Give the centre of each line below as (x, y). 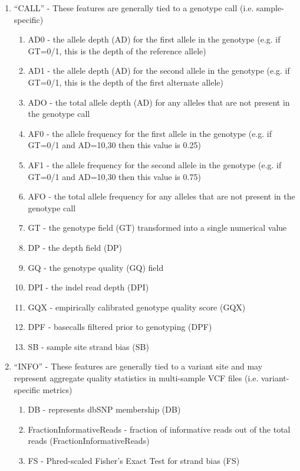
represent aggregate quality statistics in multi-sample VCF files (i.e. (136, 378)
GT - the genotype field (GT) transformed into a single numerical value (157, 228)
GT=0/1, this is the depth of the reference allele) (117, 50)
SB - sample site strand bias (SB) (88, 346)
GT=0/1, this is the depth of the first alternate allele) (126, 82)
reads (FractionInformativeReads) (89, 441)
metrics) (57, 389)
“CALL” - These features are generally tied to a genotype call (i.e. (134, 8)
